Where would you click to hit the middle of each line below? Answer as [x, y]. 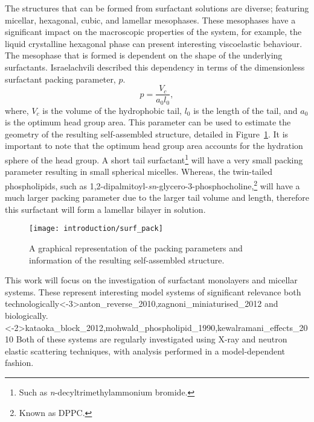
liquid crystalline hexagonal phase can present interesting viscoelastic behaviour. [154, 43]
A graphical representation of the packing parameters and [136, 247]
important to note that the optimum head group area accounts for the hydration [154, 146]
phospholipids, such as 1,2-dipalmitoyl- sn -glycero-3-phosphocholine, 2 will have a [152, 184]
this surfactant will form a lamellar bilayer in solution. [105, 209]
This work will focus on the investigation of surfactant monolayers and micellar [151, 280]
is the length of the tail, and [245, 110]
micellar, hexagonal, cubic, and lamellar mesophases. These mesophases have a [150, 20]
